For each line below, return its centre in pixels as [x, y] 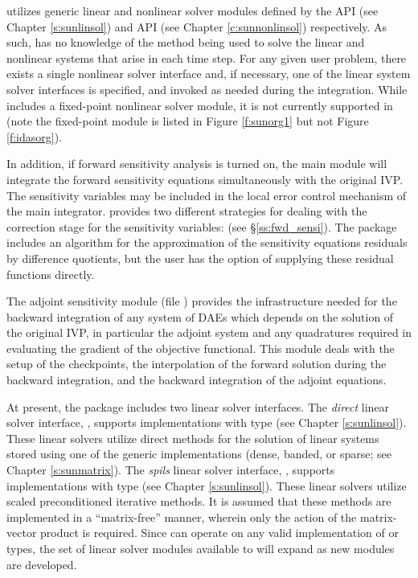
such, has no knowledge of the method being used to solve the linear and [186, 42]
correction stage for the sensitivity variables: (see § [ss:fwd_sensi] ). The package [202, 226]
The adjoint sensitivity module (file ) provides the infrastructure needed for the [202, 301]
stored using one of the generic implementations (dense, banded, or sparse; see [199, 454]
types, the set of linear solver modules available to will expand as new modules [201, 548]
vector [22, 533]
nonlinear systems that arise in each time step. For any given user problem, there [207, 57]
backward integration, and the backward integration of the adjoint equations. [197, 380]
